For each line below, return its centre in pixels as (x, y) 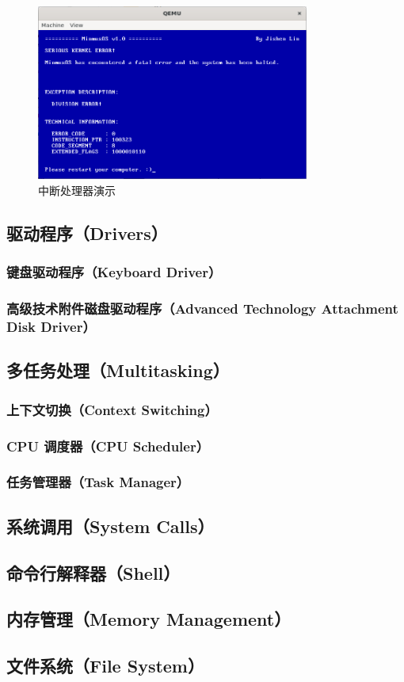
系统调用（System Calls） (111, 526)
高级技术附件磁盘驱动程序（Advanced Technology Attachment (202, 309)
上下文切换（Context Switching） (112, 409)
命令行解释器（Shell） (93, 572)
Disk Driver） (51, 327)
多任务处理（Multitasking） (118, 370)
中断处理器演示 (77, 191)
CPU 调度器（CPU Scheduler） (108, 446)
